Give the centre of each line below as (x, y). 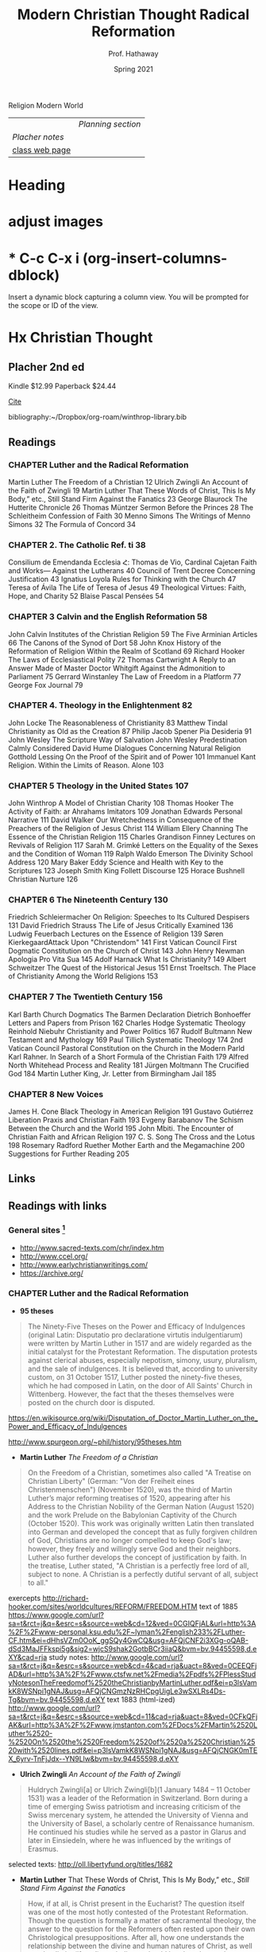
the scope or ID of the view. (53, 306)
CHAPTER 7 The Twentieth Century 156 (86, 997)
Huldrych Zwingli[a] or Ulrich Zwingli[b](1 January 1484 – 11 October (139, 1790)
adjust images (56, 222)
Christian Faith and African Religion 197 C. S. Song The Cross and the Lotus (132, 1137)
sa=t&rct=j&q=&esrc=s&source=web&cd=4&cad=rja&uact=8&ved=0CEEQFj (133, 1665)
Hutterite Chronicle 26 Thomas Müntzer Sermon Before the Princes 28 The (131, 507)
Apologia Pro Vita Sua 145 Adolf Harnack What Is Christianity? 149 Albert (127, 959)
